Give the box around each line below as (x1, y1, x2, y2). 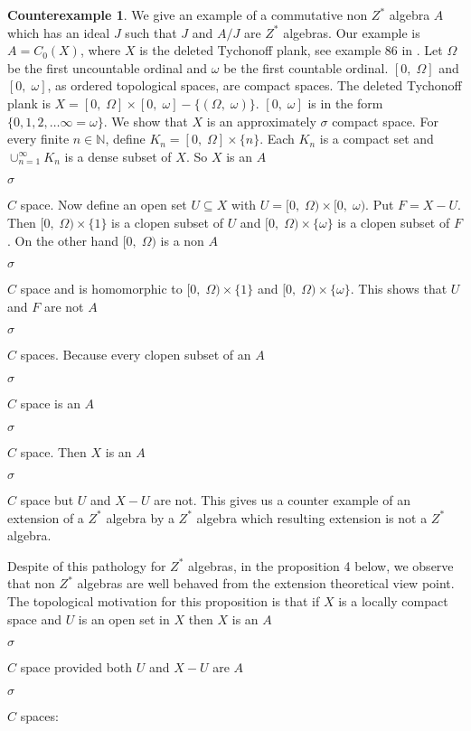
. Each (259, 129, 295, 148)
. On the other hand (7, 230, 118, 249)
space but (20, 491, 74, 510)
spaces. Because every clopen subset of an (20, 345, 251, 364)
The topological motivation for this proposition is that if (7, 592, 320, 611)
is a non (160, 230, 204, 249)
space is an (20, 393, 80, 412)
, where (80, 41, 121, 60)
